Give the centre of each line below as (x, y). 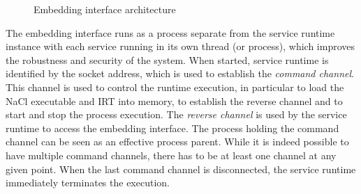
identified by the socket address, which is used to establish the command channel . (180, 73)
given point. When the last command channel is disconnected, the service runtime (181, 169)
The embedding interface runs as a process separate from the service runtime (170, 32)
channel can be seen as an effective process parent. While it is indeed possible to (177, 142)
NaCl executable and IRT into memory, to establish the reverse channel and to (174, 100)
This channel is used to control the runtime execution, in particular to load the (175, 87)
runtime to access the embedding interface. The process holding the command (172, 128)
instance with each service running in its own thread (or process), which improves (180, 46)
